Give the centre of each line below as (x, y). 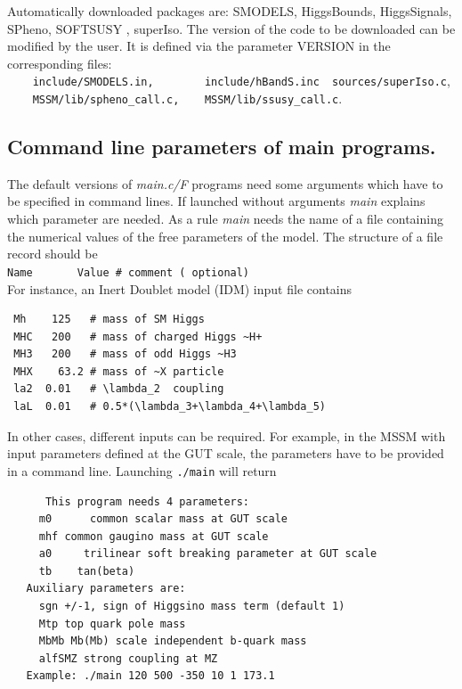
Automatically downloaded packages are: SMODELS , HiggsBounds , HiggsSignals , (230, 11)
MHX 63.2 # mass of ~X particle (119, 371)
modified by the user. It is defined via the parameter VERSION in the (199, 46)
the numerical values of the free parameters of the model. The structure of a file (225, 236)
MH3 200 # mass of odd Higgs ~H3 (125, 354)
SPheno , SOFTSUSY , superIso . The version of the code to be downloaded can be (231, 28)
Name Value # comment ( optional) (129, 272)
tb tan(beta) (87, 571)
